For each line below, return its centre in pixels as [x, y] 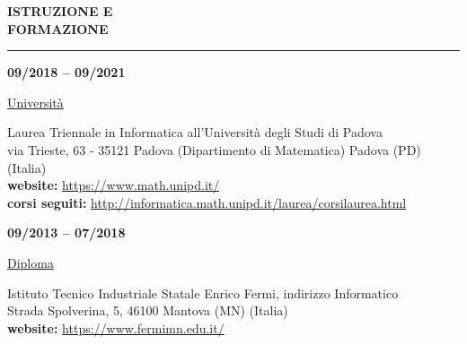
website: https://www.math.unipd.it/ [114, 185]
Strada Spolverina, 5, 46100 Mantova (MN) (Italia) [148, 310]
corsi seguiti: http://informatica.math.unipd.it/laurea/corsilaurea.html [207, 202]
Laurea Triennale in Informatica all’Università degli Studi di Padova [195, 132]
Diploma [31, 262]
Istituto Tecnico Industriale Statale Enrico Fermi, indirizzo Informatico [203, 292]
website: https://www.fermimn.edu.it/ [116, 327]
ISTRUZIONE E [60, 11]
